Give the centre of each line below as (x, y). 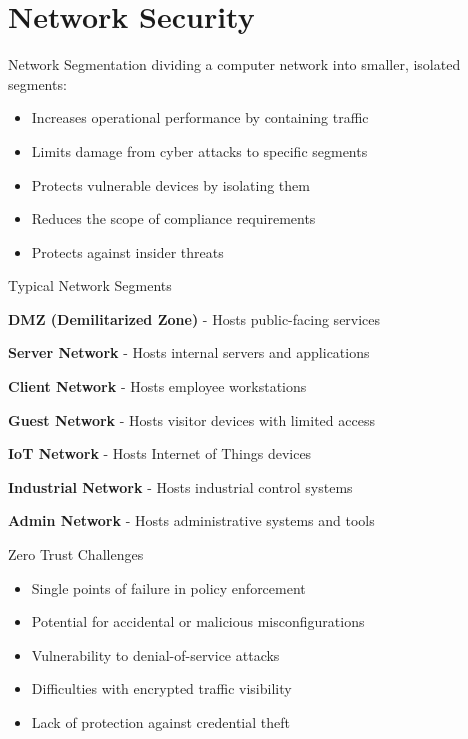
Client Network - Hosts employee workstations (157, 386)
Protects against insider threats (127, 251)
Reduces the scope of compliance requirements (173, 218)
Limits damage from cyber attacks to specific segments (199, 150)
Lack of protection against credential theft (160, 722)
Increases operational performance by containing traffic (200, 117)
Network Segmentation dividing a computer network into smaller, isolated (234, 64)
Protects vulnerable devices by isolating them (170, 184)
